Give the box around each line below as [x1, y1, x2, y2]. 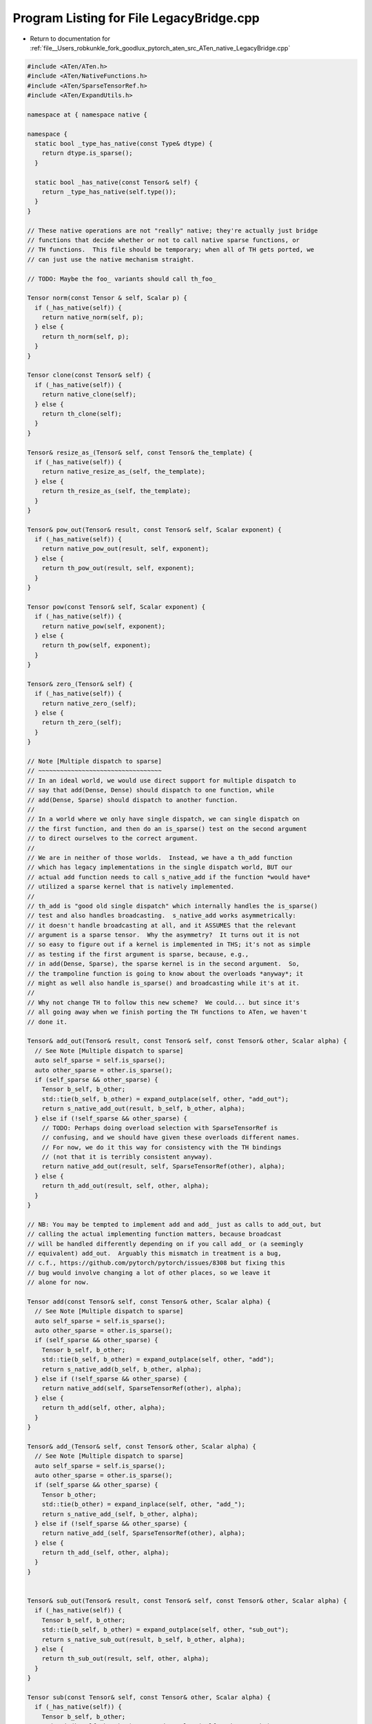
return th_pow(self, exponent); [41, 641, 152, 650]
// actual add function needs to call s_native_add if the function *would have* [27, 873, 311, 881]
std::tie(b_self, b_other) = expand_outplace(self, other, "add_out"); [41, 1095, 289, 1103]
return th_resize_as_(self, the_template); [41, 487, 191, 495]
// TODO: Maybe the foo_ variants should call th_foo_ [27, 274, 216, 283]
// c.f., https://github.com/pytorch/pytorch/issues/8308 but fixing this [27, 1259, 286, 1267]
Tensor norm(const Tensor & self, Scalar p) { [27, 294, 187, 302]
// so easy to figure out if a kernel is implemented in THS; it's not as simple [27, 941, 311, 948]
